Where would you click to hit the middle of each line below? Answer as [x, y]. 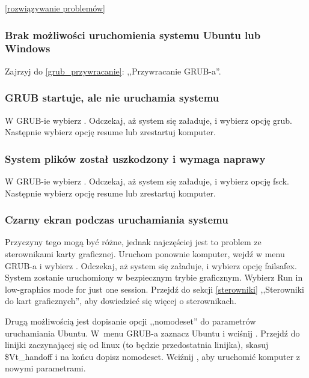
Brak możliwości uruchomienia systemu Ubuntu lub [133, 35]
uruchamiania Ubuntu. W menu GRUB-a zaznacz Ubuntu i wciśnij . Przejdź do [152, 333]
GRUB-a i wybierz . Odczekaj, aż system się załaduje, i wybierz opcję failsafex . [151, 265]
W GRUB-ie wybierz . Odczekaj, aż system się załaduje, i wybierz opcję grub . [149, 120]
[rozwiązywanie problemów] [55, 8]
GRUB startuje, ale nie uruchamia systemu [112, 98]
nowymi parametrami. [45, 368]
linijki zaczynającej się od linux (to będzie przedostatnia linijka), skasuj [137, 345]
